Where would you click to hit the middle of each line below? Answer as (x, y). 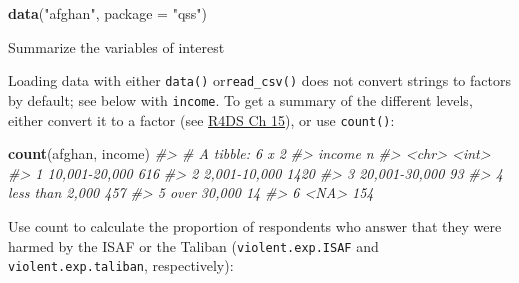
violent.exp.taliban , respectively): (121, 265)
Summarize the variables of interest (116, 46)
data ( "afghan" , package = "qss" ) (108, 13)
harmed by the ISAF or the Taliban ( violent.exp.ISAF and (193, 245)
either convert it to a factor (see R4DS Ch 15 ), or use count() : (201, 119)
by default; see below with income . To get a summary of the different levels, (240, 99)
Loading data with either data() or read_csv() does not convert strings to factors (259, 80)
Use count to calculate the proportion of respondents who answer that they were (255, 225)
